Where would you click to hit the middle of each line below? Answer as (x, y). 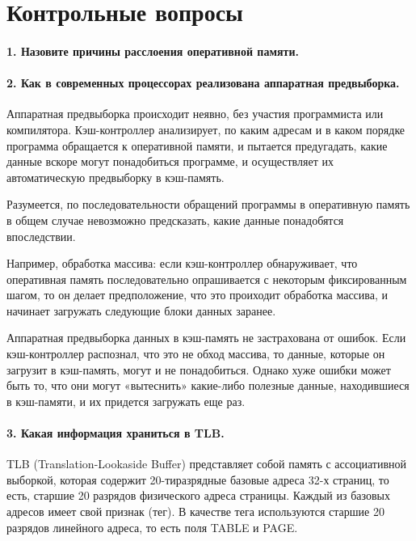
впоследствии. (41, 236)
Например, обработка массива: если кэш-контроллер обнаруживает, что (182, 263)
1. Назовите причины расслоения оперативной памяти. (153, 51)
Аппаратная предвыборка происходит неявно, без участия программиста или (195, 114)
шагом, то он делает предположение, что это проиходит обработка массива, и (197, 295)
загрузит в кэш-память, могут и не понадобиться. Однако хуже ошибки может (199, 369)
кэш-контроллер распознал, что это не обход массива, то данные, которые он (196, 354)
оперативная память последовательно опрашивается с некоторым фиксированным (207, 279)
